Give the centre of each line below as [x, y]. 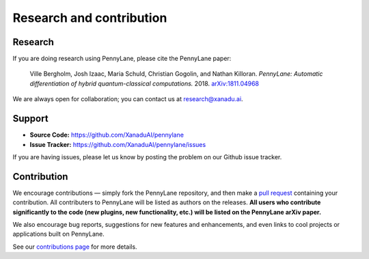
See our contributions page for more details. [75, 247]
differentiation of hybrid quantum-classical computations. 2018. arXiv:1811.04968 [145, 83]
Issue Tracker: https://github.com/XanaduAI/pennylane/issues [118, 144]
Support [30, 119]
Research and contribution [90, 18]
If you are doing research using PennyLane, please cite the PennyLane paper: [122, 59]
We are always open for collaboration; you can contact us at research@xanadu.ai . [128, 99]
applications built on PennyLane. [59, 234]
